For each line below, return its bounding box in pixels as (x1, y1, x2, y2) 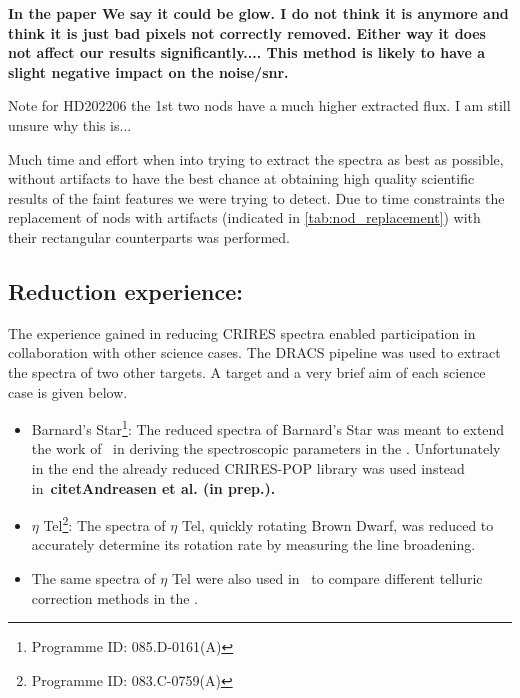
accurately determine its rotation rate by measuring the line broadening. (31, 534, 476, 555)
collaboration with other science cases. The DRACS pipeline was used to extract (8, 342, 501, 363)
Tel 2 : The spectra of (43, 512, 166, 535)
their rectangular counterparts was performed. (8, 226, 291, 247)
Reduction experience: (8, 275, 243, 306)
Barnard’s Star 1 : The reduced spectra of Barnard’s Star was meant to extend (31, 416, 505, 439)
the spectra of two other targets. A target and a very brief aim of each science (8, 361, 486, 382)
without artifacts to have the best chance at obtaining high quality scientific (8, 168, 475, 189)
